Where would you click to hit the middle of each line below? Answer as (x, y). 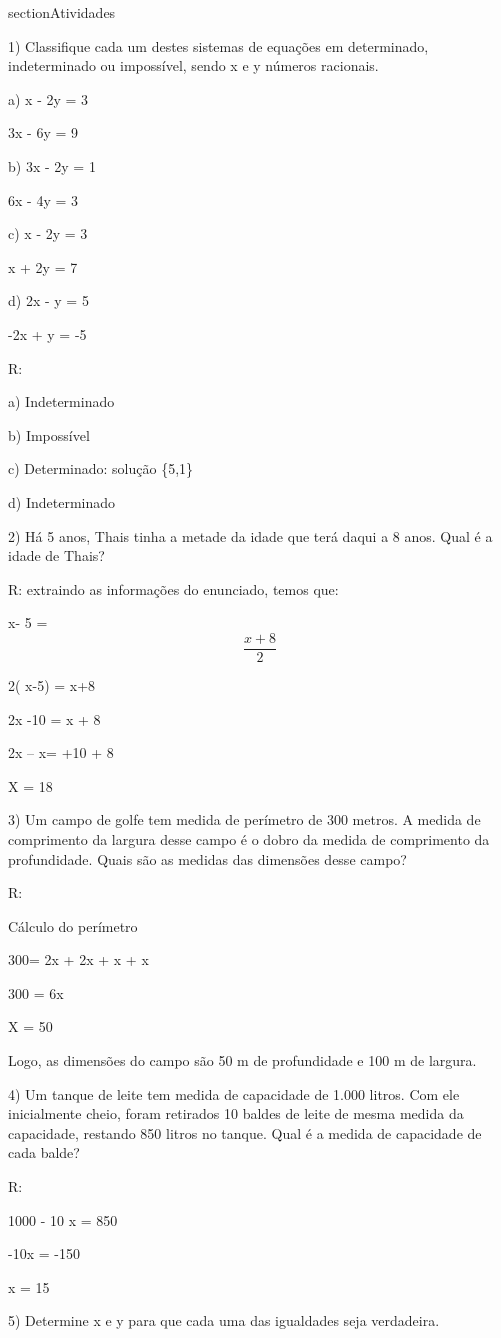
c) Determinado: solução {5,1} (101, 468)
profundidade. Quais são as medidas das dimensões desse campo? (207, 858)
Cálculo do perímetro (73, 925)
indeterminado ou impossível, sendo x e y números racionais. (193, 65)
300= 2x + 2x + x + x (78, 959)
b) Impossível (49, 434)
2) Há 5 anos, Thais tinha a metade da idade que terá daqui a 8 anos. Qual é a (250, 535)
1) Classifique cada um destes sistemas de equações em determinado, (218, 45)
